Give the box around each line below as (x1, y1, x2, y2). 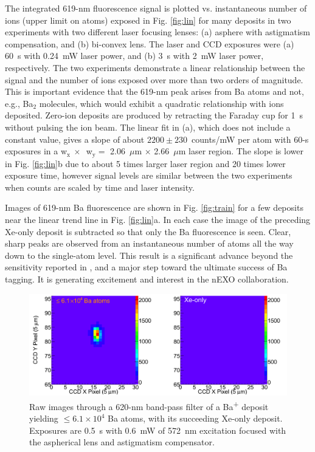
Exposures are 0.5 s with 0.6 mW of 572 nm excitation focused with (29, 423, 286, 436)
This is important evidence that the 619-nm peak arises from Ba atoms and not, (5, 85, 304, 98)
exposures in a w (5, 145, 67, 157)
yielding (29, 412, 58, 425)
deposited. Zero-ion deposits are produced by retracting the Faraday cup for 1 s (5, 109, 303, 122)
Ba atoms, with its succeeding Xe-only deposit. (107, 412, 283, 425)
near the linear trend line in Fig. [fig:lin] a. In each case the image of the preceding (5, 213, 311, 225)
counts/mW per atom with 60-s (192, 132, 309, 145)
